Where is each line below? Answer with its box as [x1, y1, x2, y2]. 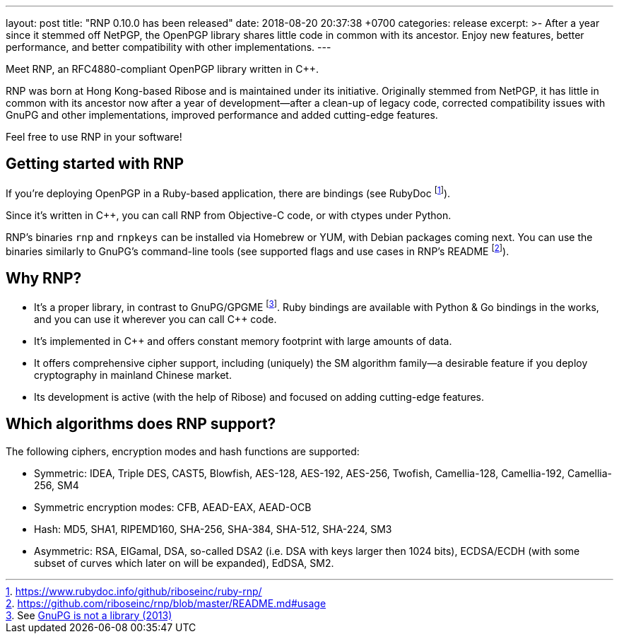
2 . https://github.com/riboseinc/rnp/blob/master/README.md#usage [6, 597, 326, 609]
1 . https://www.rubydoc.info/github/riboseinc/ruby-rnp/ [6, 585, 262, 597]
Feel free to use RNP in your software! [6, 131, 182, 143]
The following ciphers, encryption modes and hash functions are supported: [6, 445, 360, 457]
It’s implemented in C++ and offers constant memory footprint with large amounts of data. [34, 334, 452, 347]
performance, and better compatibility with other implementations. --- [6, 41, 331, 53]
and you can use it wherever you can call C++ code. [34, 312, 277, 325]
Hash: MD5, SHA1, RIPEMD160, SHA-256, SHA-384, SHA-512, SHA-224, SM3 [34, 522, 392, 535]
